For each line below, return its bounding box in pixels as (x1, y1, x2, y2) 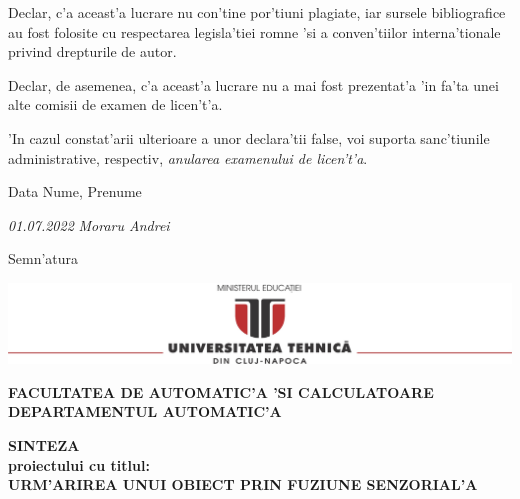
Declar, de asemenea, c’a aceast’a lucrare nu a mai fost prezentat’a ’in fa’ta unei (8, 74, 499, 95)
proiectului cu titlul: (8, 454, 150, 475)
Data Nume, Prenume (8, 181, 142, 202)
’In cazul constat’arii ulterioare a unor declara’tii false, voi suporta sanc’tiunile (8, 127, 490, 148)
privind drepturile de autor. (8, 41, 177, 62)
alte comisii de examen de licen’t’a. (8, 94, 223, 115)
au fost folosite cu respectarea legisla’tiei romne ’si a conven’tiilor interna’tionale (8, 21, 501, 42)
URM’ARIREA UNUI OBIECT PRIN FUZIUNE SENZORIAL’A (8, 474, 478, 495)
